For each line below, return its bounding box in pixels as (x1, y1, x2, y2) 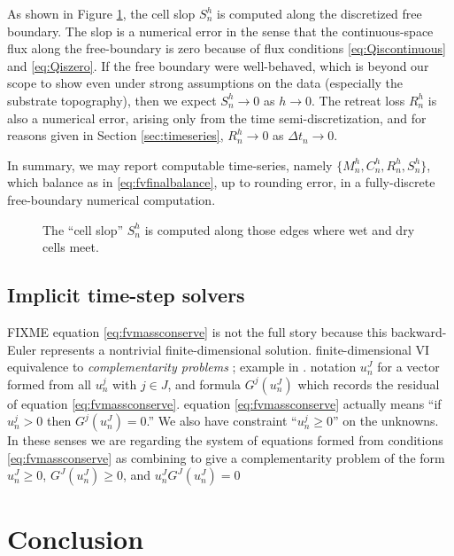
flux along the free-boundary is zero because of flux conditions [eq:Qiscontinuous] (7, 39, 447, 58)
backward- (390, 322, 447, 341)
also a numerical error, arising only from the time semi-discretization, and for (7, 108, 427, 127)
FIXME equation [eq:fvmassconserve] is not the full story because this (7, 322, 388, 341)
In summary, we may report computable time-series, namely (7, 155, 333, 174)
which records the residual (297, 374, 440, 393)
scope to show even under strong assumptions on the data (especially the (7, 74, 404, 92)
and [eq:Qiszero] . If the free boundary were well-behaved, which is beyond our (7, 56, 429, 74)
